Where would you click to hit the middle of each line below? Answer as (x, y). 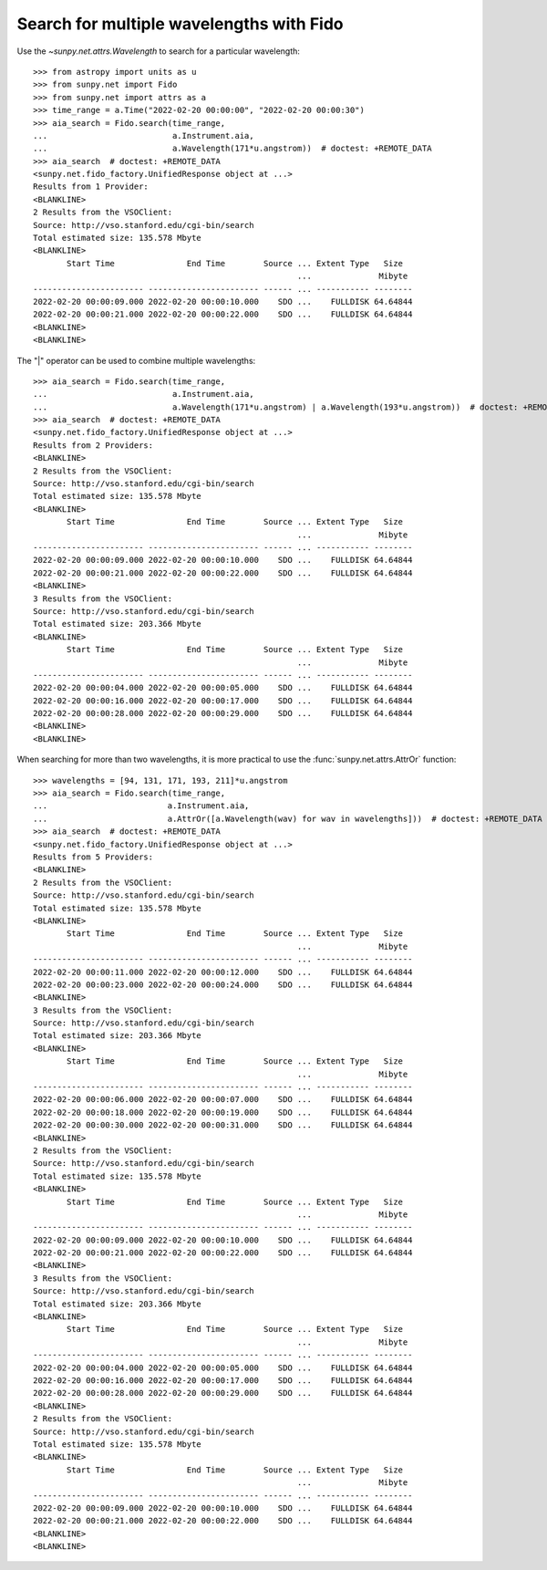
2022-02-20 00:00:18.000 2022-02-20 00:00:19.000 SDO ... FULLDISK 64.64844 (223, 1112)
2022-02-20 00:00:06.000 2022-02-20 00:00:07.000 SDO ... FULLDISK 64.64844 (223, 1100)
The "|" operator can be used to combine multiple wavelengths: (136, 360)
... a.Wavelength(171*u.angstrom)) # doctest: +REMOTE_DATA (232, 149)
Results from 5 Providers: (93, 857)
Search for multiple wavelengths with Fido (180, 24)
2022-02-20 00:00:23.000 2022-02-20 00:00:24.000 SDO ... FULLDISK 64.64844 (223, 984)
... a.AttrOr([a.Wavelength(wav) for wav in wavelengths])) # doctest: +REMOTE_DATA (288, 818)
